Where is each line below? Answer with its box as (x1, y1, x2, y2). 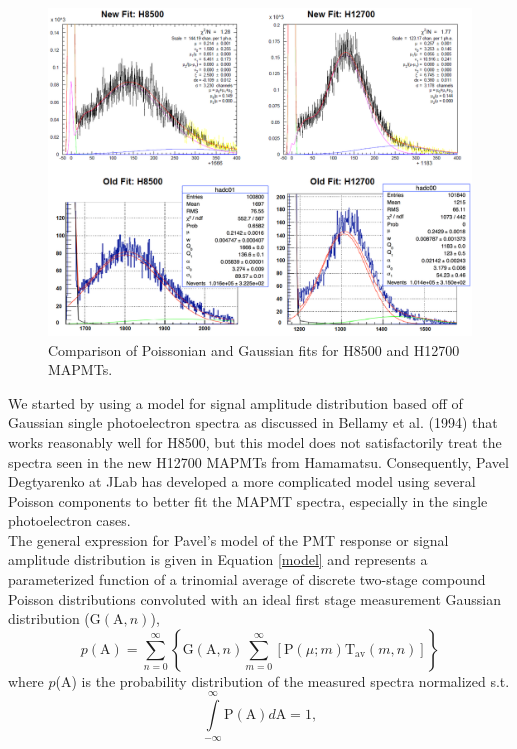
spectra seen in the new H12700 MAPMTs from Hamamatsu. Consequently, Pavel (8, 451, 509, 472)
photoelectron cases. (8, 510, 131, 531)
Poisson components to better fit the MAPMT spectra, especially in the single (8, 490, 488, 511)
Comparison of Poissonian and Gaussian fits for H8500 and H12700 (48, 339, 460, 360)
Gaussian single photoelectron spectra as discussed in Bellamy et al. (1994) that (8, 412, 498, 433)
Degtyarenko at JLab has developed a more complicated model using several (8, 471, 476, 492)
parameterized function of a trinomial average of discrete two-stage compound (8, 569, 486, 590)
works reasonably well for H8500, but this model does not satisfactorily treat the (8, 431, 502, 452)
